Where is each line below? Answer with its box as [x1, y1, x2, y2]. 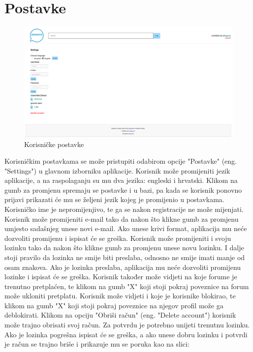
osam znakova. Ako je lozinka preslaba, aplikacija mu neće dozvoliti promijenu [4, 262, 241, 272]
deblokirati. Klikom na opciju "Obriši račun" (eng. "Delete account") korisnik [4, 310, 236, 320]
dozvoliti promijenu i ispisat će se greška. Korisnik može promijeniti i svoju [4, 233, 231, 243]
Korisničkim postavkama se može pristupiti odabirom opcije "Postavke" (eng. [4, 155, 237, 166]
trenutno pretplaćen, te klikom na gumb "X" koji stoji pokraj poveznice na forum [4, 281, 249, 291]
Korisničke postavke [24, 139, 84, 149]
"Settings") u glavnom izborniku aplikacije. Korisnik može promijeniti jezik [4, 165, 230, 176]
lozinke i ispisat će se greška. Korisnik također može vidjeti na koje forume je [4, 271, 237, 282]
